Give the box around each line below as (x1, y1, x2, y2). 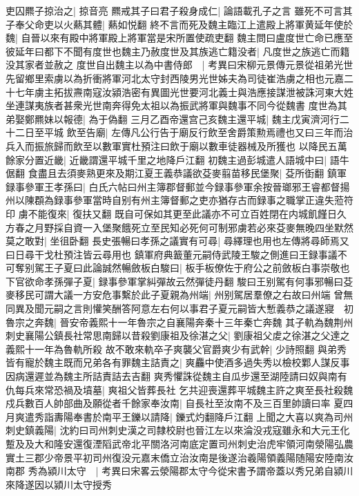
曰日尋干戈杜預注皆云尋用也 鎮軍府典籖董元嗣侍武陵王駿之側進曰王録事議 (6, 247, 338, 261)
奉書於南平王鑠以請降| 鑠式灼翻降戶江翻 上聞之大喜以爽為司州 (72, 409, 353, 423)
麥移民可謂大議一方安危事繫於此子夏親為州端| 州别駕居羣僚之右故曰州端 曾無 (6, 287, 353, 302)
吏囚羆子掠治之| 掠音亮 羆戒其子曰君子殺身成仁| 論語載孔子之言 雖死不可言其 (6, 3, 353, 17)
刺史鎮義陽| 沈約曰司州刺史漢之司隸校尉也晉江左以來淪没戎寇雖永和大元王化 (6, 423, 350, 437)
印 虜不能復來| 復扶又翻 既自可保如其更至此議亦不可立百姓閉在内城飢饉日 (6, 206, 337, 220)
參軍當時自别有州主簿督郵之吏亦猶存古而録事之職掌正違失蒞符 (72, 193, 353, 207)
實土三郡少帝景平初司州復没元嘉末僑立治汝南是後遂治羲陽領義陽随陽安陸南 (6, 450, 344, 464)
